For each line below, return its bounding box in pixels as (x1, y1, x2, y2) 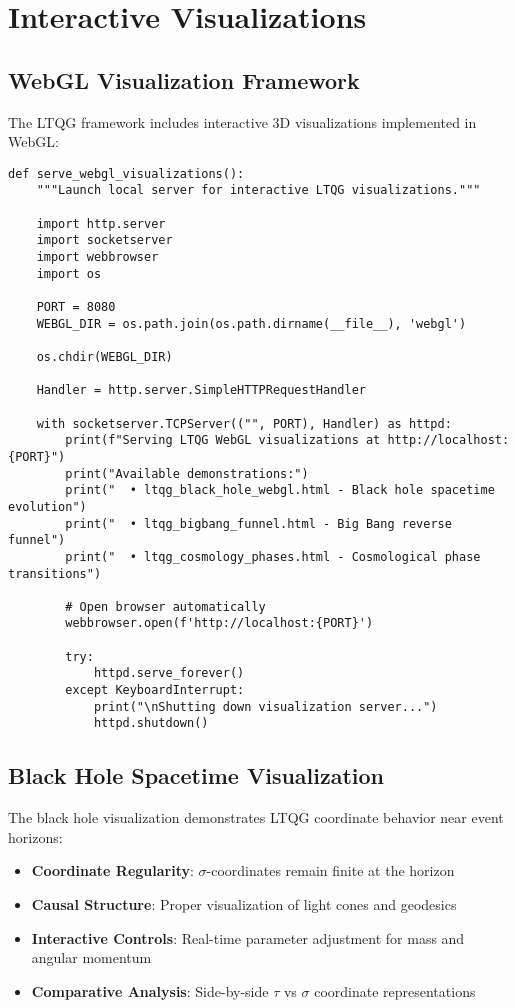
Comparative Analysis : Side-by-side (31, 980, 269, 1001)
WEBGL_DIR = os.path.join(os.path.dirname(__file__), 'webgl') (36, 316, 467, 331)
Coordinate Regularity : (31, 860, 194, 881)
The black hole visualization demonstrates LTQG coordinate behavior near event (8, 807, 504, 828)
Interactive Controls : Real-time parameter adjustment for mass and (31, 927, 465, 948)
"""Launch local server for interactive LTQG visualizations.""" (36, 183, 481, 198)
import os (36, 266, 102, 281)
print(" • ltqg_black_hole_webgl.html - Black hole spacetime (65, 483, 495, 498)
